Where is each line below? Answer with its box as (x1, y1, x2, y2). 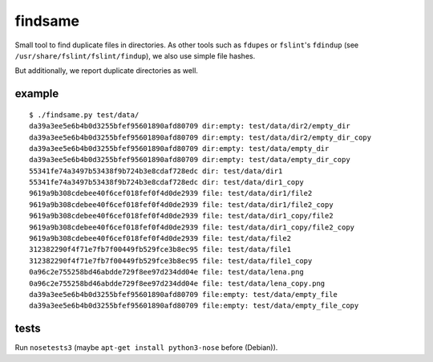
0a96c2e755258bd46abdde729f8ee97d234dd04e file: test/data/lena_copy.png (29, 279, 326, 288)
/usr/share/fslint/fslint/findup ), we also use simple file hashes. (14, 51, 256, 60)
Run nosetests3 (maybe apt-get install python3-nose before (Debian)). (14, 343, 278, 352)
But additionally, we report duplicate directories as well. (14, 66, 198, 75)
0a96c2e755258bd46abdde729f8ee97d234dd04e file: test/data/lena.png (29, 267, 304, 277)
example (14, 87, 59, 100)
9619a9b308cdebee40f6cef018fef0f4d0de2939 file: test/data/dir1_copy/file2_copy (29, 222, 355, 232)
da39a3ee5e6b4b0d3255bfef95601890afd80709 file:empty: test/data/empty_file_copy (29, 301, 359, 311)
